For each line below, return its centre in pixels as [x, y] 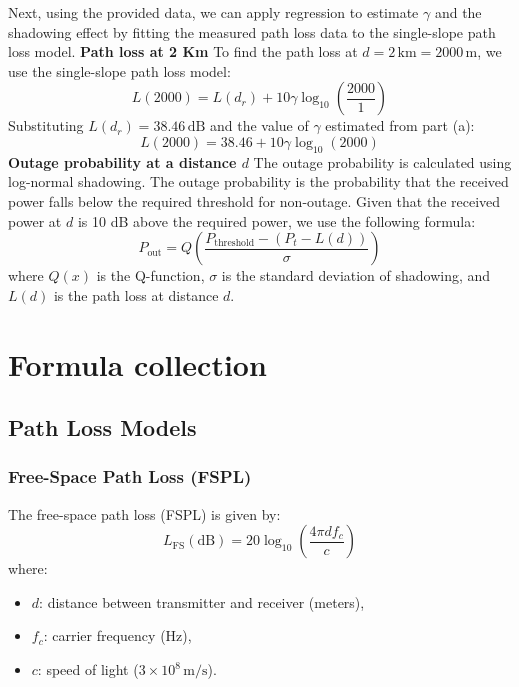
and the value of [259, 125]
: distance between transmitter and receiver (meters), [202, 601]
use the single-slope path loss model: [119, 70]
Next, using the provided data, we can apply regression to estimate [213, 12]
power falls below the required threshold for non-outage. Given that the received [254, 200]
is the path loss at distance [136, 294]
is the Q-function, [150, 275]
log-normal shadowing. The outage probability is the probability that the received [258, 181]
